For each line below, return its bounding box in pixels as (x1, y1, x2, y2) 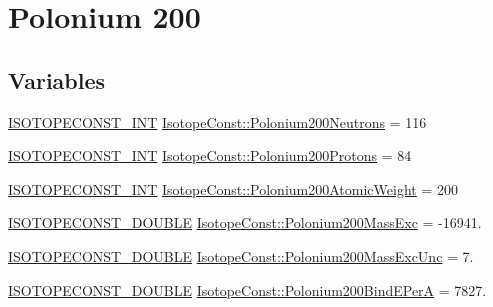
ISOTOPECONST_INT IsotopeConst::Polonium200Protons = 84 (8, 145, 412, 166)
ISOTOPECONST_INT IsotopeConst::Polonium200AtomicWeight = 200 (8, 178, 458, 199)
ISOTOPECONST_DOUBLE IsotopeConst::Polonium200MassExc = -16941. (8, 212, 482, 233)
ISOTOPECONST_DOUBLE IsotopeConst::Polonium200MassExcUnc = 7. (8, 245, 474, 266)
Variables (8, 64, 106, 95)
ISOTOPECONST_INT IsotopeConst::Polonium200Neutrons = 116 (8, 111, 427, 132)
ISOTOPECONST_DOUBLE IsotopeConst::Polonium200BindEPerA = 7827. (8, 279, 487, 300)
